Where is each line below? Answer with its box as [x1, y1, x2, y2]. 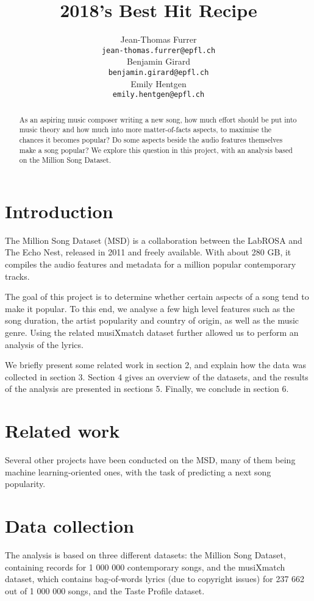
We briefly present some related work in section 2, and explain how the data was [5, 358, 306, 371]
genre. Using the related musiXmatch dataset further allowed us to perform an [5, 326, 299, 339]
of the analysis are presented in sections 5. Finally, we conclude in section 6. [5, 382, 289, 395]
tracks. [5, 269, 30, 282]
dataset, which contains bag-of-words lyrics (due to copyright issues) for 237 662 [5, 572, 305, 585]
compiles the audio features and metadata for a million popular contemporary [5, 258, 296, 271]
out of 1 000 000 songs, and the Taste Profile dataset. [5, 584, 205, 597]
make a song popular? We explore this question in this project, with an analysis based [19, 144, 293, 155]
